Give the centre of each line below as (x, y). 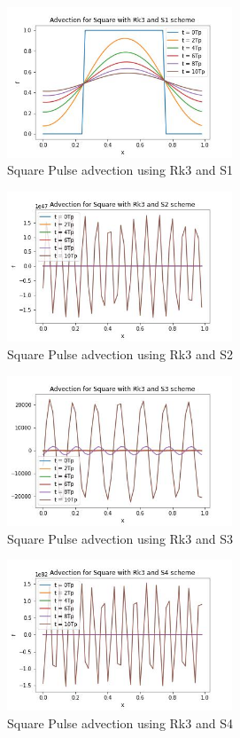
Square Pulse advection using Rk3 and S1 (120, 170)
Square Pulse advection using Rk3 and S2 (120, 353)
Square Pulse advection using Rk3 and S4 (120, 722)
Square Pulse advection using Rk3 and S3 (120, 538)
